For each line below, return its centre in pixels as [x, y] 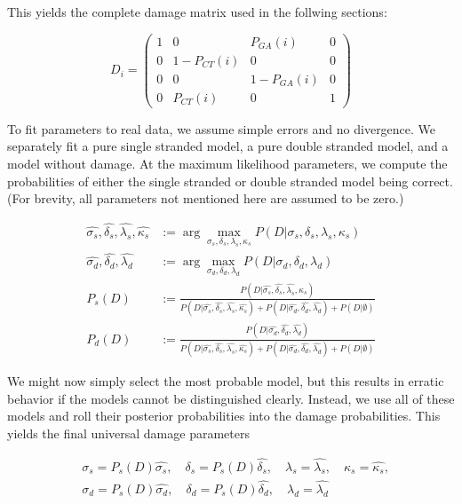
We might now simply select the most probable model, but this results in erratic [226, 380]
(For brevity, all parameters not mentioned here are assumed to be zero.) [206, 198]
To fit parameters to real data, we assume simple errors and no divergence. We [222, 128]
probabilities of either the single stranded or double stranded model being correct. [230, 181]
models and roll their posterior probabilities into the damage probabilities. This [224, 416]
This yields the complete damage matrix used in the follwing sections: [197, 12]
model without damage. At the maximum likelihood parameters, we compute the [227, 163]
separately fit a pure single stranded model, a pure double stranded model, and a [228, 146]
